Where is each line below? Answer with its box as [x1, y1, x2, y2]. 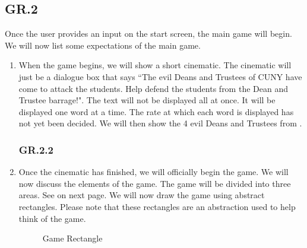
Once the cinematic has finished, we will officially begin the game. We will [18, 166, 289, 178]
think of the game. [18, 212, 86, 224]
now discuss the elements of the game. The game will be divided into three [18, 177, 291, 189]
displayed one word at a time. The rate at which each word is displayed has [18, 105, 294, 117]
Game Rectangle [42, 232, 103, 244]
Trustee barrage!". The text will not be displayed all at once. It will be [18, 94, 276, 106]
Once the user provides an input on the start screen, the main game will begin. [5, 27, 292, 40]
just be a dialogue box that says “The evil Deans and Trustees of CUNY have [18, 70, 302, 82]
